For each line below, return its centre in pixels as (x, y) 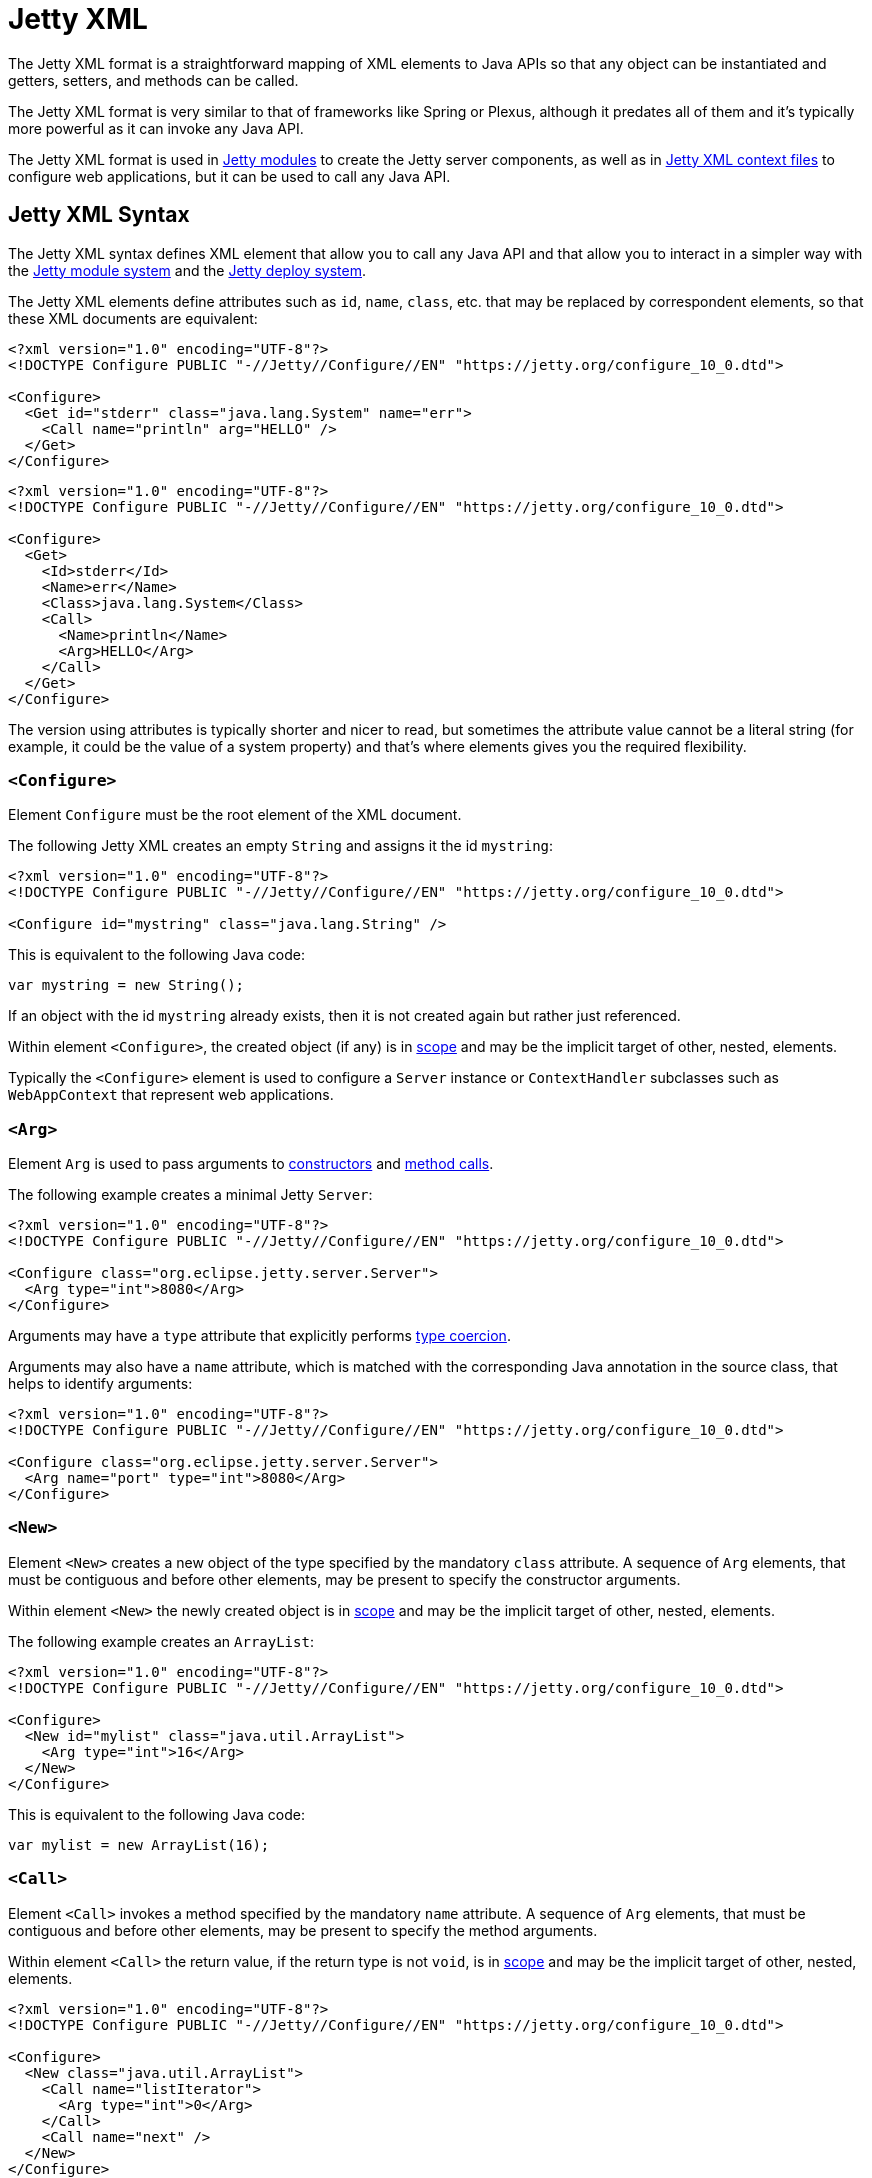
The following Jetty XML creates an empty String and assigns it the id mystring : (281, 846)
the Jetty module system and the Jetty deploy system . (187, 270)
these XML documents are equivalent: (133, 318)
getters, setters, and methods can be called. (153, 80)
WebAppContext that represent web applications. (171, 1095)
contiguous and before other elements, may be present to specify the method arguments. (303, 1930)
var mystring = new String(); (126, 985)
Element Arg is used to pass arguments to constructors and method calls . (251, 1164)
